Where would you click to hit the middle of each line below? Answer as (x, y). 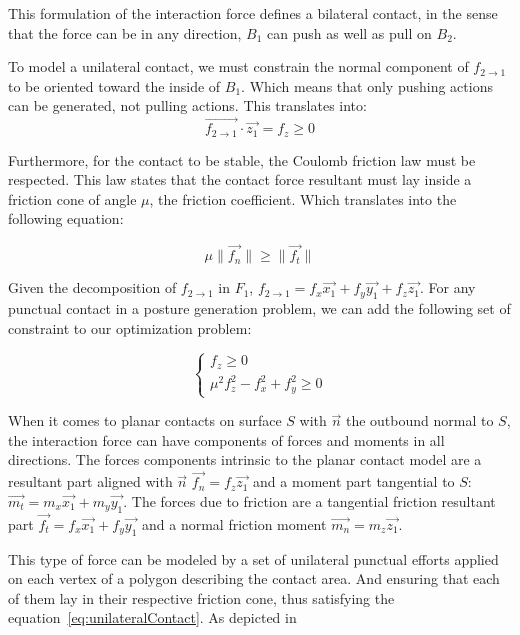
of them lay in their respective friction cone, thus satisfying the (201, 597)
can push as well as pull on (349, 32)
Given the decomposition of (92, 287)
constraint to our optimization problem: (130, 327)
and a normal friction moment (234, 523)
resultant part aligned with (90, 481)
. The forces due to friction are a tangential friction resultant (309, 500)
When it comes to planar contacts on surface (145, 420)
